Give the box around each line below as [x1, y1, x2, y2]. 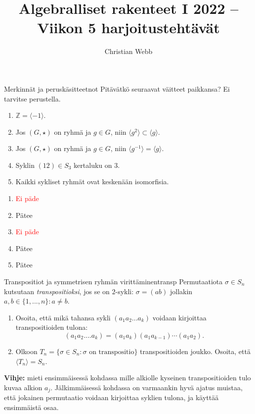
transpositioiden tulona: [15, 322, 88, 332]
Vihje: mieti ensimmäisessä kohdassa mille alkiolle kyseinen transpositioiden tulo [4, 372, 251, 383]
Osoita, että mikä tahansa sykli [15, 312, 111, 322]
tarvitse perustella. [4, 93, 61, 103]
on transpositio [89, 349, 134, 356]
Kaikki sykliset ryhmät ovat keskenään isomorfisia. [15, 176, 169, 187]
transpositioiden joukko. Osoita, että [140, 346, 251, 356]
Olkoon [15, 346, 38, 356]
